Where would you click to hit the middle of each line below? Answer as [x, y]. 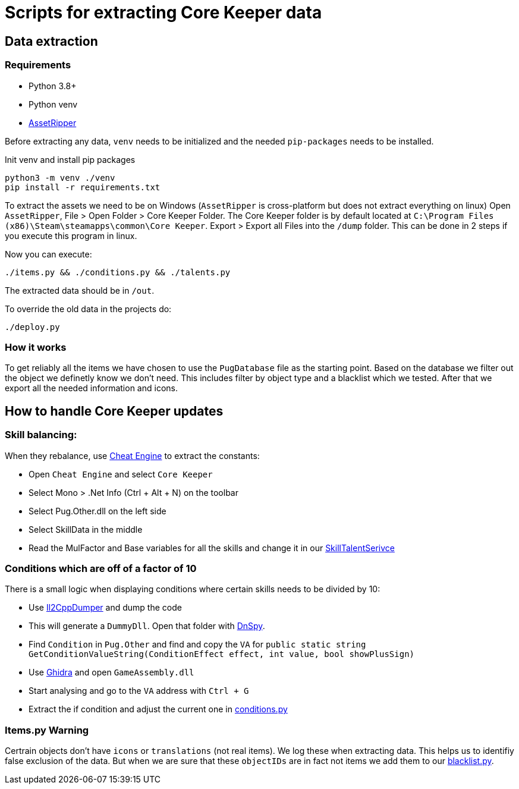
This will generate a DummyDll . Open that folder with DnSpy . [147, 626]
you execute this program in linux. [71, 235]
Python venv [53, 104]
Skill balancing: [41, 435]
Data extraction [51, 41]
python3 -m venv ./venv [60, 177]
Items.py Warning [47, 730]
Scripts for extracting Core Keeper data [163, 12]
